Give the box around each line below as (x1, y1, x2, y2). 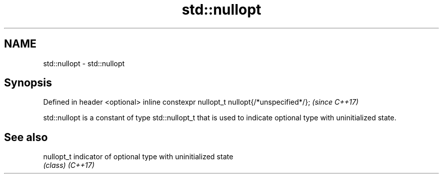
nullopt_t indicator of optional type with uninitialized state (43, 152, 234, 161)
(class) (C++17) (43, 161, 95, 170)
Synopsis (4, 76, 52, 90)
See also (4, 130, 48, 144)
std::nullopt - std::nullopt (43, 59, 125, 68)
